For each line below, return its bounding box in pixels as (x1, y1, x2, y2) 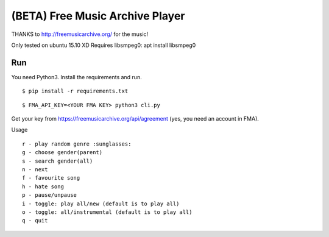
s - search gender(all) (22, 157, 93, 164)
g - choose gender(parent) (22, 149, 103, 156)
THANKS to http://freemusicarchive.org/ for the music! (11, 30, 149, 38)
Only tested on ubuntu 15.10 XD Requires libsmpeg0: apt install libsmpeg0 (11, 41, 196, 49)
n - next (22, 166, 48, 173)
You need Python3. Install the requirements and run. (11, 73, 143, 80)
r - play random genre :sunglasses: (22, 140, 132, 147)
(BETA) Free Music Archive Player (11, 9, 185, 23)
